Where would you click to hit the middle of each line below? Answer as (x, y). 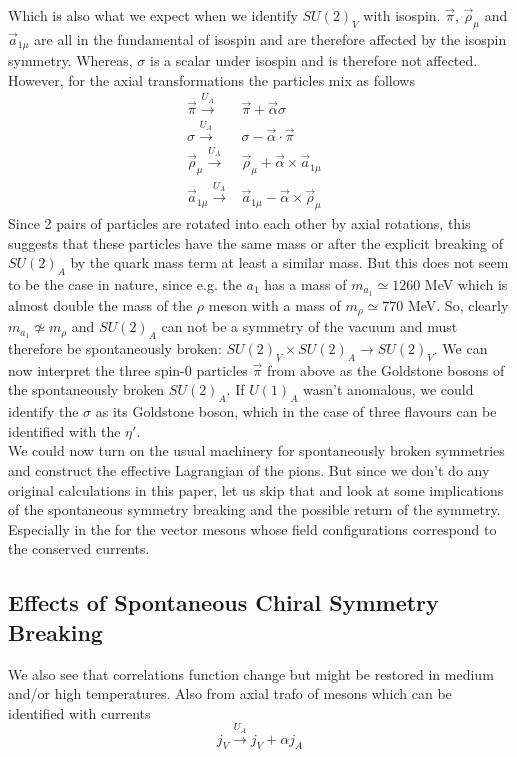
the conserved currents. (79, 548)
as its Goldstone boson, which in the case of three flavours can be (296, 411)
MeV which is (466, 283)
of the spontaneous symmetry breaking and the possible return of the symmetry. (254, 509)
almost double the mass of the (100, 304)
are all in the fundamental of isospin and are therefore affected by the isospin (270, 38)
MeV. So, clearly (458, 304)
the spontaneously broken (86, 389)
